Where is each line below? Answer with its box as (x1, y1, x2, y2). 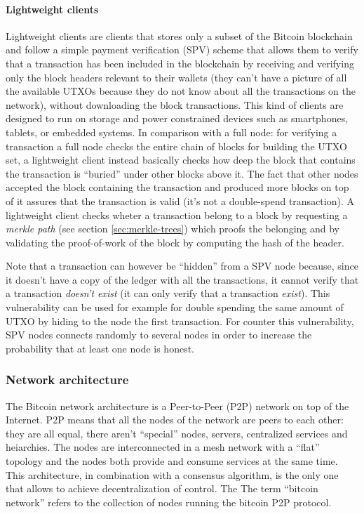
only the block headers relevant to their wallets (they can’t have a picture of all (6, 70, 347, 84)
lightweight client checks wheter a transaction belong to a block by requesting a (6, 207, 348, 222)
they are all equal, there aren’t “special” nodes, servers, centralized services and (6, 426, 348, 440)
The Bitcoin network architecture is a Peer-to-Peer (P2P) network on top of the (6, 398, 349, 413)
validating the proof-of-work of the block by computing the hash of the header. (6, 235, 344, 249)
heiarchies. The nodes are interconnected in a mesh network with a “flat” (6, 440, 320, 454)
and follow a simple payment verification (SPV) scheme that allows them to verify (6, 42, 358, 57)
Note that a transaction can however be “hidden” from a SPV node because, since (6, 258, 358, 273)
